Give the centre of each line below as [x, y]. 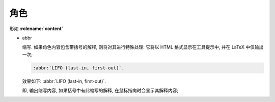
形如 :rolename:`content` [36, 29]
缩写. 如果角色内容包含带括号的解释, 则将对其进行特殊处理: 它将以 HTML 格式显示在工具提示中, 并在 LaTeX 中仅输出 [143, 47]
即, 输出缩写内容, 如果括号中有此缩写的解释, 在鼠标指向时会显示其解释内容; [100, 91]
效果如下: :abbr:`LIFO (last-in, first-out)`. [64, 81]
